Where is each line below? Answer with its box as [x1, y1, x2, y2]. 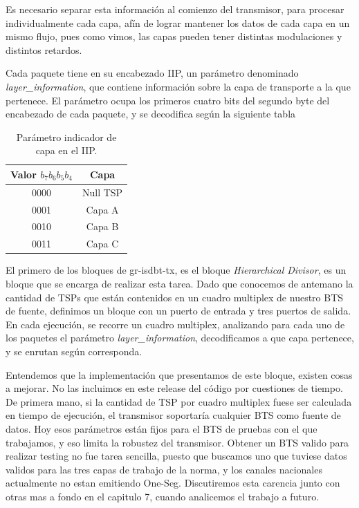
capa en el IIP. [35, 143, 98, 158]
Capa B [86, 219, 119, 234]
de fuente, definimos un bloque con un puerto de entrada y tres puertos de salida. [6, 303, 351, 318]
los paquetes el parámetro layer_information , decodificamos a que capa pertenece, [6, 330, 354, 345]
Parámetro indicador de [16, 129, 117, 144]
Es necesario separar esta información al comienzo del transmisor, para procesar [6, 2, 344, 16]
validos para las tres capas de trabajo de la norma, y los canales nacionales [6, 462, 322, 476]
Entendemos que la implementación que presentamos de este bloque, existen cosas [6, 367, 353, 382]
